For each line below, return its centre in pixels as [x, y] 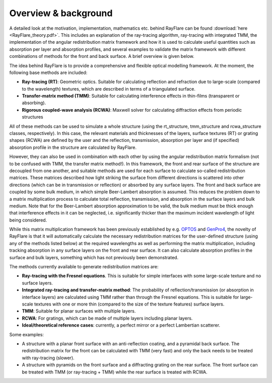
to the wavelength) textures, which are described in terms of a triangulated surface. [109, 89]
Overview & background [61, 13]
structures [32, 117]
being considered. [28, 220]
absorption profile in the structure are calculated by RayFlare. [73, 147]
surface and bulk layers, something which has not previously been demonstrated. [94, 257]
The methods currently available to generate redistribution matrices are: [84, 267]
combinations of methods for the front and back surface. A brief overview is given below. [102, 56]
